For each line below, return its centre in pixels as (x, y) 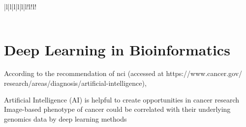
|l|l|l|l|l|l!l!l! (20, 6)
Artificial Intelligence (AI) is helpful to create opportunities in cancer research (122, 99)
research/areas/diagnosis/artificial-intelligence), (75, 83)
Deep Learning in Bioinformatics (117, 50)
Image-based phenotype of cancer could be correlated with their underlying (117, 109)
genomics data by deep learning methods (65, 118)
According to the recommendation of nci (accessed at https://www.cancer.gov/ (123, 73)
